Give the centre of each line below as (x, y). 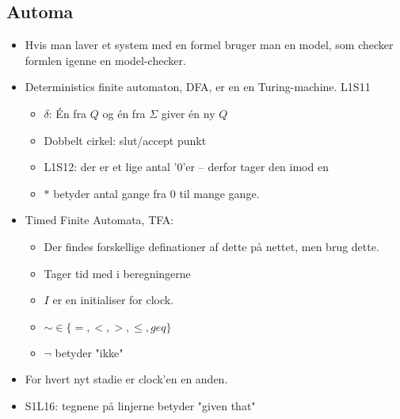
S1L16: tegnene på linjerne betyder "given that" (140, 405)
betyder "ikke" (89, 352)
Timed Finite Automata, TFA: (99, 220)
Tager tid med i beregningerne (117, 273)
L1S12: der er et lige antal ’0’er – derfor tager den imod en (186, 167)
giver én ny (188, 113)
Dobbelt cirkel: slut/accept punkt (125, 140)
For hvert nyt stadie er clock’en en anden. (126, 379)
